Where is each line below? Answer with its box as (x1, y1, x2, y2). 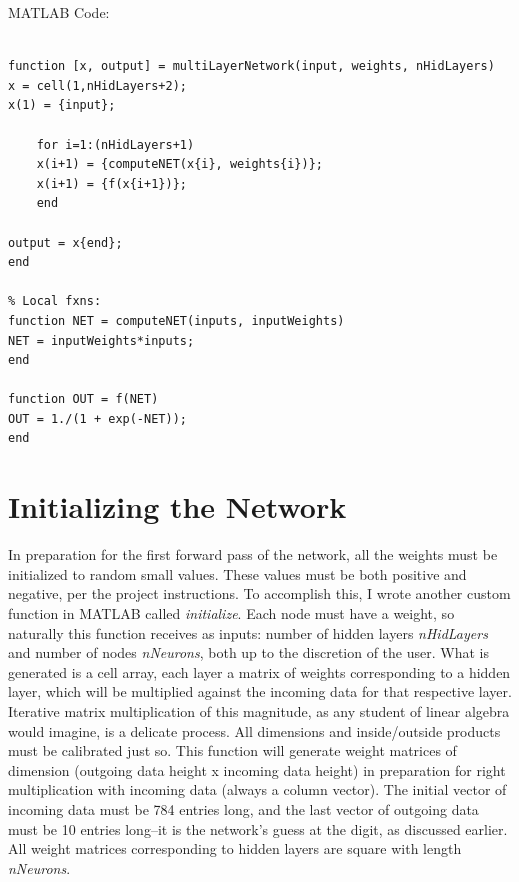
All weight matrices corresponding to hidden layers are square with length (8, 838, 462, 859)
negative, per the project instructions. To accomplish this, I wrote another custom (8, 583, 511, 604)
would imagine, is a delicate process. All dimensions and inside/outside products (8, 720, 501, 741)
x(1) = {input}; (8, 98, 116, 113)
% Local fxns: (8, 294, 102, 309)
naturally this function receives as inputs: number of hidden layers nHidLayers (8, 622, 488, 643)
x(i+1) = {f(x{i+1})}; (36, 176, 187, 191)
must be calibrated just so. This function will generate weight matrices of (8, 740, 457, 761)
